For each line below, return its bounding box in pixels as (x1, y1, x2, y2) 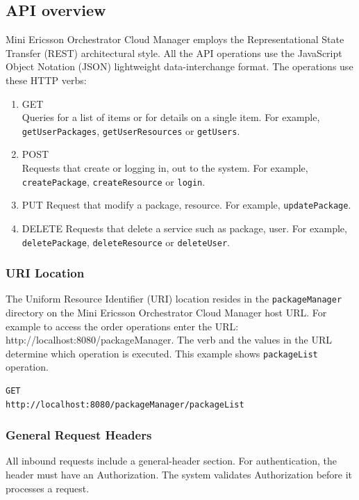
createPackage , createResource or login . (22, 174, 206, 188)
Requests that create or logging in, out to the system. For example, (22, 161, 308, 175)
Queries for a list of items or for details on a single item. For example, (22, 110, 320, 124)
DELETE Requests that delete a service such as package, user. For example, (22, 220, 347, 235)
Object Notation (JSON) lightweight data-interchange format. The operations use (6, 59, 353, 74)
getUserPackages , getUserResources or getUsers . (22, 123, 240, 138)
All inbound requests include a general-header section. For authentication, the (6, 453, 337, 468)
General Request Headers (6, 426, 152, 444)
